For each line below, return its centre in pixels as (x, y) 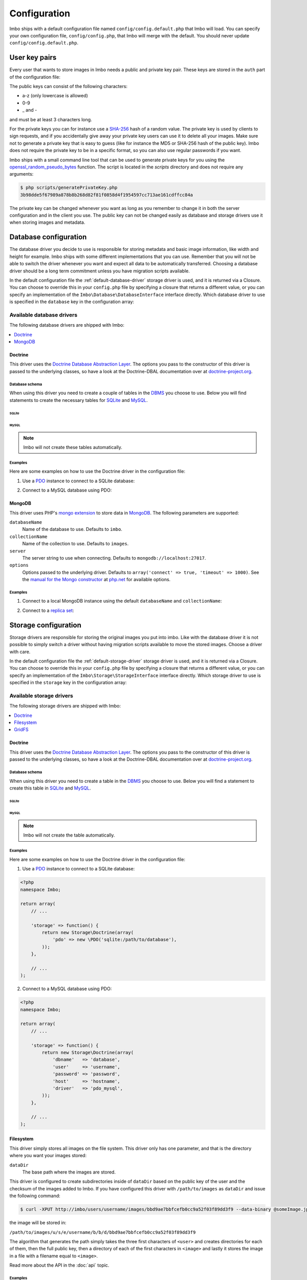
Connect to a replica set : (48, 610)
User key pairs (33, 58)
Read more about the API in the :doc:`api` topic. (59, 1265)
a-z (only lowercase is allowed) (55, 96)
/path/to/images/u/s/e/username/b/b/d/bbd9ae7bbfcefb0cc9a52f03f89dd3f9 (103, 1232)
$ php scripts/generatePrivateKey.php (69, 188)
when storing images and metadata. (47, 222)
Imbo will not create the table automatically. (69, 835)
